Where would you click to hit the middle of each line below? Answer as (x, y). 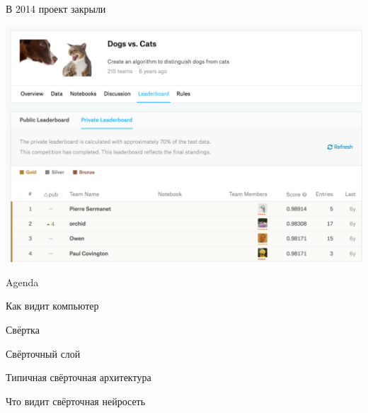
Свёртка (23, 330)
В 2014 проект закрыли (56, 9)
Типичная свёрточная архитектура (79, 377)
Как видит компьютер (52, 306)
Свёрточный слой (43, 353)
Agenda (22, 282)
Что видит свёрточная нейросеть (76, 401)
